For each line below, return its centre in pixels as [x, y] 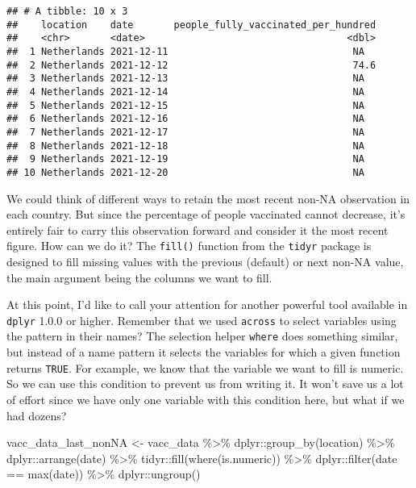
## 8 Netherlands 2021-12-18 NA [185, 146]
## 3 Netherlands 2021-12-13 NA [185, 79]
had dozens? [37, 415]
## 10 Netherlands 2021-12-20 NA [185, 172]
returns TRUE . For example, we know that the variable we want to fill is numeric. [205, 367]
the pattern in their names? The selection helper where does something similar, [202, 336]
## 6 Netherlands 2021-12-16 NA [185, 119]
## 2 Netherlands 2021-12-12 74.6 [191, 65]
